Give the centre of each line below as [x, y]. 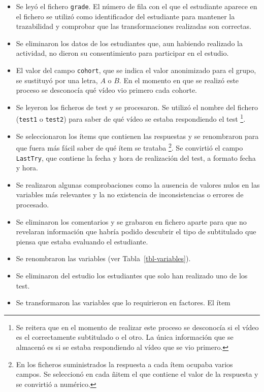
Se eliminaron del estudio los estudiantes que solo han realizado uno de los [132, 276]
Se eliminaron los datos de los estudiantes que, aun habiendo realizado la [129, 43]
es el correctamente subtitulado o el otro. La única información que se [125, 337]
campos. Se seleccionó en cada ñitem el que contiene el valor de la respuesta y [137, 374]
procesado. [32, 205]
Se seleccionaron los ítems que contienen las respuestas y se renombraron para [137, 136]
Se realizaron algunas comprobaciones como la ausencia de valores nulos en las [138, 184]
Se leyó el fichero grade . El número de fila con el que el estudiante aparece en [137, 6]
